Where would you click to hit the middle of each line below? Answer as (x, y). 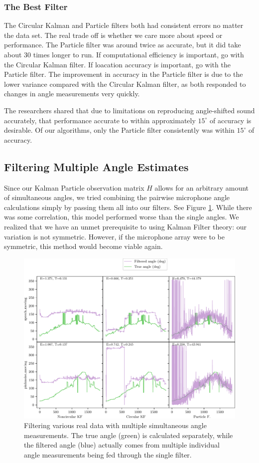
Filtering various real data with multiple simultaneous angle (115, 425)
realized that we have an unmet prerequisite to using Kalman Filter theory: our (126, 226)
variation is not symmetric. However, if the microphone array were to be (114, 236)
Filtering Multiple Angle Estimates (96, 166)
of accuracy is (230, 120)
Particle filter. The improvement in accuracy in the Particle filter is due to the (124, 74)
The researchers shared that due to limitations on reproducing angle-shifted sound (129, 110)
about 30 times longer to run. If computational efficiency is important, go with (124, 54)
